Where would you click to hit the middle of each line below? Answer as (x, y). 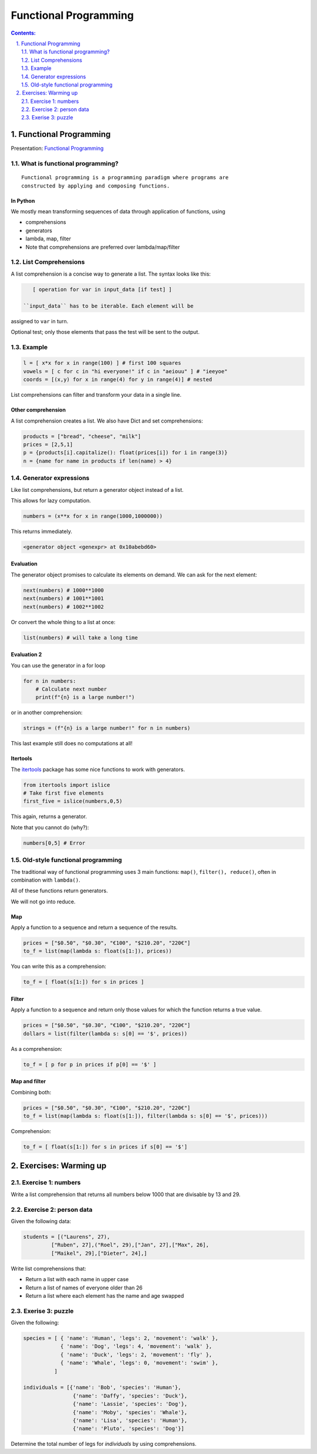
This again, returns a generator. (49, 816)
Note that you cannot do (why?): (50, 827)
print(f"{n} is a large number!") (85, 697)
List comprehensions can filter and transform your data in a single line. (96, 395)
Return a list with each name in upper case (77, 1279)
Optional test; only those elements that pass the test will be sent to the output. (105, 331)
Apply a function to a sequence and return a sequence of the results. (94, 927)
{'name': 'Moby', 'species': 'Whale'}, (130, 1412)
